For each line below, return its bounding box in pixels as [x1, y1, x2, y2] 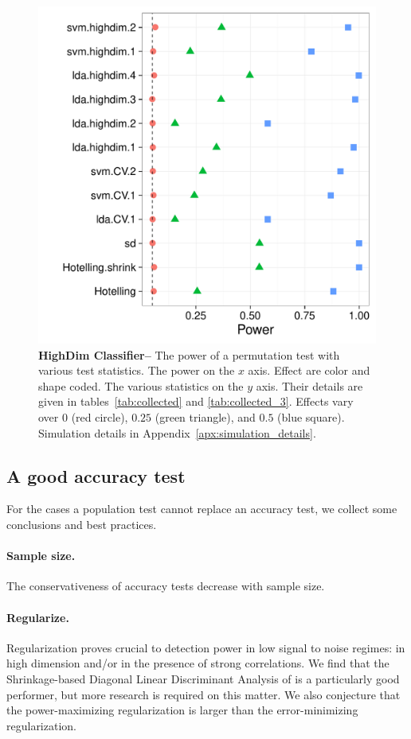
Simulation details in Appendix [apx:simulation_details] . [38, 424, 316, 441]
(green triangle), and [155, 408, 256, 425]
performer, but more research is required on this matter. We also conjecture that [6, 686, 401, 702]
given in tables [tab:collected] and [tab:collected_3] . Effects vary [38, 393, 354, 410]
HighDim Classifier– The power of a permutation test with [38, 346, 340, 363]
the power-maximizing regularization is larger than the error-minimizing [6, 702, 358, 718]
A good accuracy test [6, 463, 186, 488]
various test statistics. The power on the [38, 362, 235, 379]
